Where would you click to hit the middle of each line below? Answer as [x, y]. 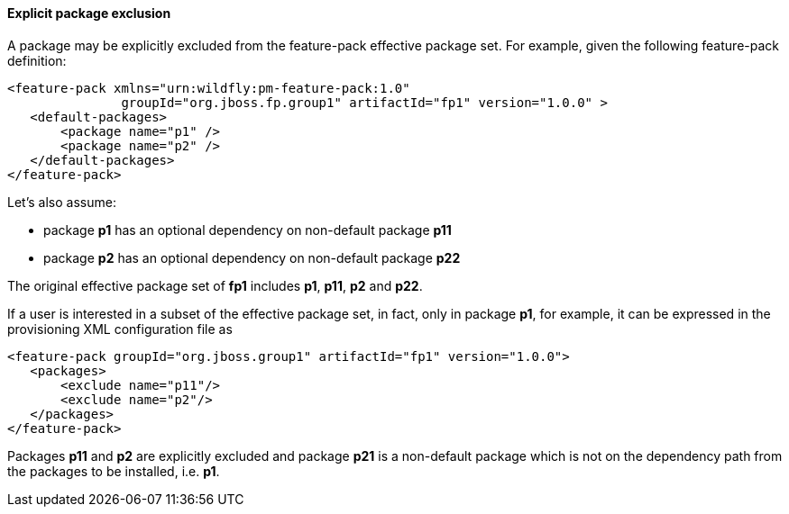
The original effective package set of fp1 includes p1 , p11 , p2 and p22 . [215, 285]
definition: [37, 60]
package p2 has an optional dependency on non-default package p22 [252, 257]
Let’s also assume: [62, 202]
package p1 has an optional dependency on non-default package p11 [248, 230]
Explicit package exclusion [89, 13]
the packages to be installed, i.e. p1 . [114, 471]
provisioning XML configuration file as [120, 329]
